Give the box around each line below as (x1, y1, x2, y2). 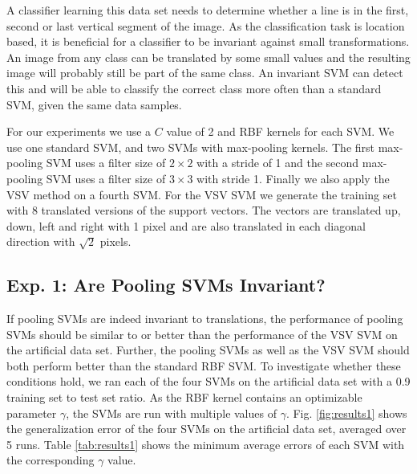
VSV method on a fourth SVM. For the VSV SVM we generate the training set (6, 186, 397, 202)
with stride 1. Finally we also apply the (196, 170, 390, 186)
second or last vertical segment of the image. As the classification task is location (6, 17, 405, 34)
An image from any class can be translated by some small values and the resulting (6, 48, 411, 65)
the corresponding (6, 452, 95, 468)
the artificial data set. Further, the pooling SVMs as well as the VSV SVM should (6, 341, 410, 358)
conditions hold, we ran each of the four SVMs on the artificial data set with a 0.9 (6, 373, 411, 390)
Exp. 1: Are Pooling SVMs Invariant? (6, 272, 326, 297)
